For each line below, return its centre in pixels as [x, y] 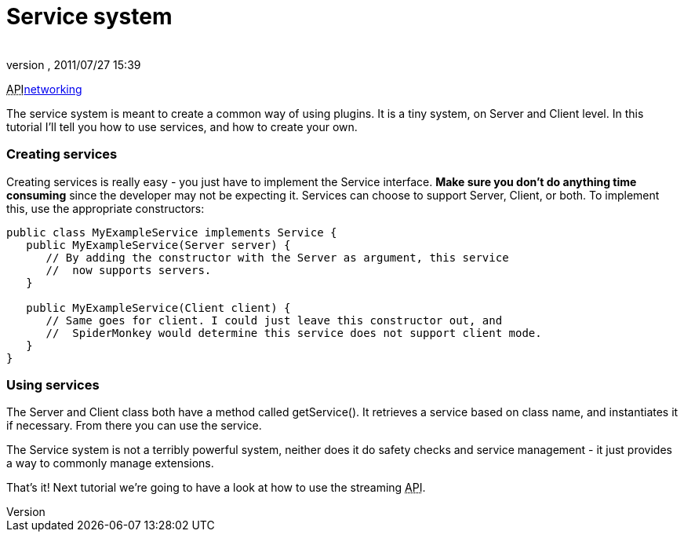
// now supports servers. [129, 270]
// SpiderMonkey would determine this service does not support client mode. [294, 333]
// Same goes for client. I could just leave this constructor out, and [274, 320]
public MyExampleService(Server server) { [158, 245]
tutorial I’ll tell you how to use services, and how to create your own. [182, 126]
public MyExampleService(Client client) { [158, 307]
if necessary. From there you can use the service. [134, 426]
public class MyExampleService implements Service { [172, 232]
